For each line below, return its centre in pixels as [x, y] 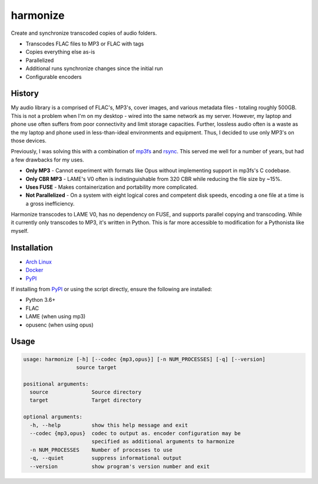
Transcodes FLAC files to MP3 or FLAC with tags [85, 44]
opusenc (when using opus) [59, 325]
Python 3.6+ [41, 300]
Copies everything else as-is [60, 52]
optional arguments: [53, 417]
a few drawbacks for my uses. [48, 160]
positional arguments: [56, 384]
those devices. [29, 140]
